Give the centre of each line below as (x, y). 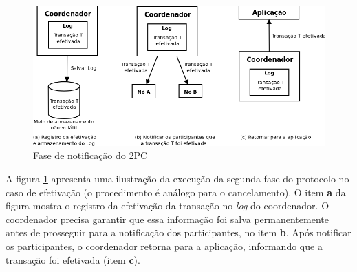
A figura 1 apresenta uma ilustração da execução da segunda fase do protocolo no (177, 178)
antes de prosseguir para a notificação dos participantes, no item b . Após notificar (178, 232)
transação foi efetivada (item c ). (73, 259)
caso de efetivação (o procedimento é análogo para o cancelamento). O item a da (176, 192)
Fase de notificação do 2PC (90, 155)
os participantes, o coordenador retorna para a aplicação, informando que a (164, 245)
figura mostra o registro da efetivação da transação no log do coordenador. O (167, 206)
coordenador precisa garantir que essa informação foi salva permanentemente (167, 219)
